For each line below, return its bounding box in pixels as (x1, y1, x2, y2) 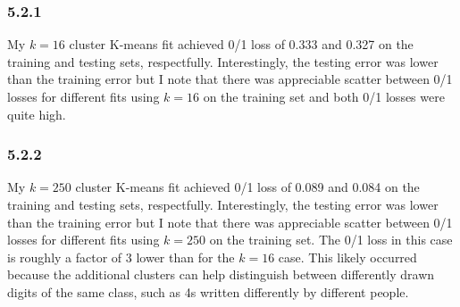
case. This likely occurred (278, 247, 417, 266)
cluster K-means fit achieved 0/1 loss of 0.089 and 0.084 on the (75, 178, 420, 196)
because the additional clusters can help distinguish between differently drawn (7, 265, 435, 284)
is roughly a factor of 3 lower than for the (7, 247, 235, 266)
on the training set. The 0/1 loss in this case (209, 230, 453, 249)
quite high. (7, 104, 66, 123)
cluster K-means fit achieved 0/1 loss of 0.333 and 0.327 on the (69, 35, 414, 54)
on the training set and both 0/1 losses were (203, 87, 445, 105)
